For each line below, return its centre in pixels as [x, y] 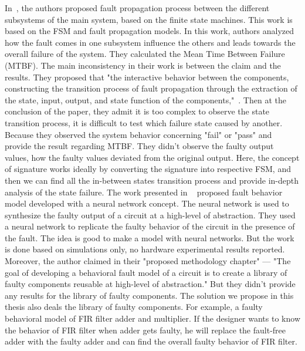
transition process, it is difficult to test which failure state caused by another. [144, 122]
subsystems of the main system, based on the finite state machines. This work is [149, 19]
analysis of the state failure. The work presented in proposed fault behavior [144, 192]
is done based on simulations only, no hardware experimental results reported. [145, 249]
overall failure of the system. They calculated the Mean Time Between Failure [145, 54]
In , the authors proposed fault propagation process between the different [137, 8]
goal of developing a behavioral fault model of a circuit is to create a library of [146, 272]
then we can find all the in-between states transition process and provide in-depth [152, 180]
